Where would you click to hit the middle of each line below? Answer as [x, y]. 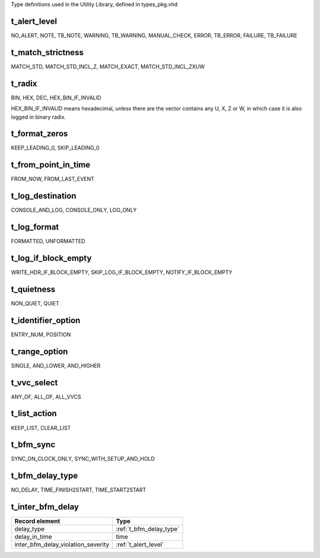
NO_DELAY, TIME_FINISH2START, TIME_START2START [79, 490]
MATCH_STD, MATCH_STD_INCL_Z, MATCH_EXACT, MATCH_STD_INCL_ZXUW [108, 66]
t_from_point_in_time [51, 165]
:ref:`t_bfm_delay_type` [148, 529]
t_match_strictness [47, 52]
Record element [37, 521]
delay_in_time [33, 537]
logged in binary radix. [39, 117]
